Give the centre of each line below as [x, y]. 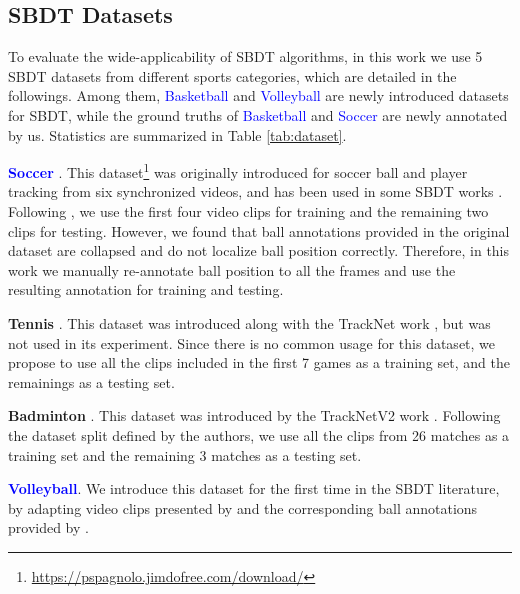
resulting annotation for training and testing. [146, 289]
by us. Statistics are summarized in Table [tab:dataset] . [177, 134]
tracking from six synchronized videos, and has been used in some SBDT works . [255, 191]
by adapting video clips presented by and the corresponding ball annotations [243, 507]
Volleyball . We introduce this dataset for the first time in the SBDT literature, [254, 488]
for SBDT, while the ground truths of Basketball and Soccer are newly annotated [258, 114]
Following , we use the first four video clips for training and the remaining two [248, 211]
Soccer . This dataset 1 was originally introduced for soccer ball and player [238, 170]
